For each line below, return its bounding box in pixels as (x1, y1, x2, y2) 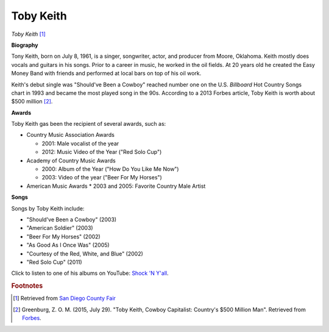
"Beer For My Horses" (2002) (26, 233, 101, 240)
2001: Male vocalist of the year (41, 140, 119, 147)
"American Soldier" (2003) (26, 224, 94, 232)
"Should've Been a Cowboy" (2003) (26, 216, 117, 223)
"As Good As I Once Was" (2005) (26, 241, 110, 249)
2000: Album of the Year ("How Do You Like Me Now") (41, 165, 179, 173)
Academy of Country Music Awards (26, 157, 116, 164)
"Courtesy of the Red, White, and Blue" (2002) (26, 250, 143, 257)
